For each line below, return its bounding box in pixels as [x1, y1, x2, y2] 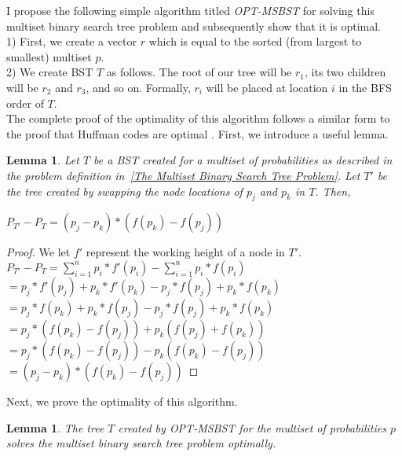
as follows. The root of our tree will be [106, 64, 292, 80]
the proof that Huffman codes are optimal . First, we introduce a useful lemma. [6, 125, 389, 142]
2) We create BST [6, 64, 93, 80]
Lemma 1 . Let [6, 152, 79, 168]
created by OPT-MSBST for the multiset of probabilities [118, 419, 386, 436]
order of [6, 94, 44, 111]
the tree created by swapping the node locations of [6, 182, 243, 199]
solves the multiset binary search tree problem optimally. [6, 435, 276, 451]
